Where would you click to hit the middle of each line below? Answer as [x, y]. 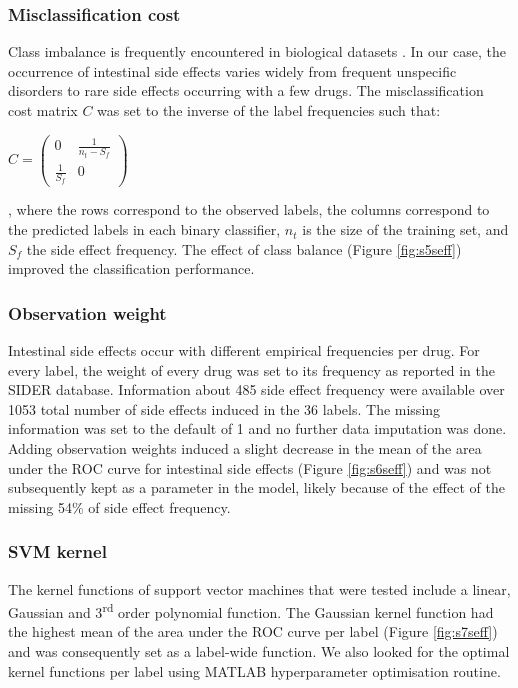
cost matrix [43, 110]
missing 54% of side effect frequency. [119, 506]
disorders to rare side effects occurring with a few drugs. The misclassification [246, 90]
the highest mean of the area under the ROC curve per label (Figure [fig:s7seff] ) [253, 631]
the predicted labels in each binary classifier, [144, 229]
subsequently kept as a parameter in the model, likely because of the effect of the [256, 487]
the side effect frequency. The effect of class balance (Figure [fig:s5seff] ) [244, 248]
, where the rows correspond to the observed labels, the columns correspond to [249, 209]
